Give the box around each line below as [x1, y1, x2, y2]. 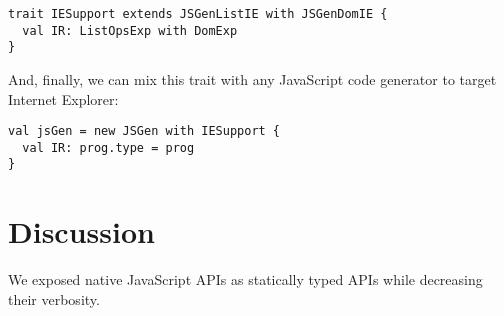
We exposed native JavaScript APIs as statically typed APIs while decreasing [8, 269, 483, 290]
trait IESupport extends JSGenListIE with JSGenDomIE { [8, 7, 388, 21]
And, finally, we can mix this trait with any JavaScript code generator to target [8, 68, 497, 89]
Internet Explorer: [8, 88, 119, 109]
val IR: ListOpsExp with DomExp [22, 23, 238, 38]
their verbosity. [8, 288, 100, 309]
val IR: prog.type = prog [22, 140, 195, 155]
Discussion [8, 211, 155, 252]
